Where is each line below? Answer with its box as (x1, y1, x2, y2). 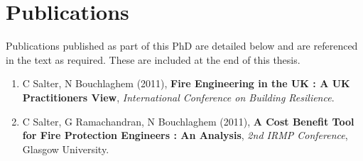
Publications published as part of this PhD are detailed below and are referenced (6, 38, 358, 53)
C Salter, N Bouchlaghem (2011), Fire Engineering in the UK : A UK (22, 76, 350, 91)
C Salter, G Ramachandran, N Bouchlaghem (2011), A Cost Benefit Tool (22, 113, 354, 128)
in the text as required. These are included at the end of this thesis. (6, 52, 300, 67)
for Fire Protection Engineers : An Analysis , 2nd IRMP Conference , (22, 128, 348, 143)
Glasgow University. (22, 141, 109, 156)
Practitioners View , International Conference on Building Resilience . (22, 89, 335, 104)
